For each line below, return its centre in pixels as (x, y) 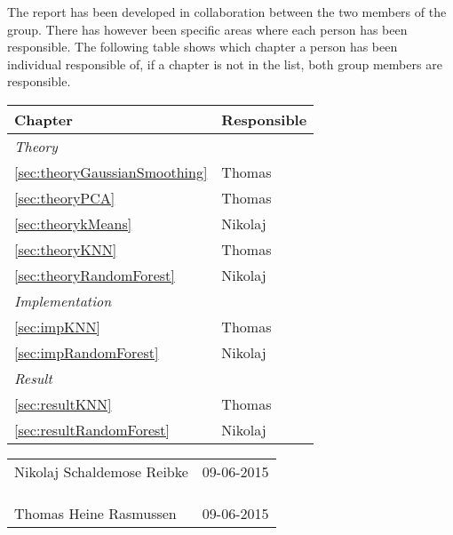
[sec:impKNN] (57, 326)
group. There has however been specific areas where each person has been (207, 29)
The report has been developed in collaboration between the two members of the (227, 12)
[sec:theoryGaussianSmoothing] (111, 172)
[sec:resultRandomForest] (92, 429)
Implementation (63, 300)
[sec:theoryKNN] (66, 249)
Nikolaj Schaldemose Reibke (101, 471)
